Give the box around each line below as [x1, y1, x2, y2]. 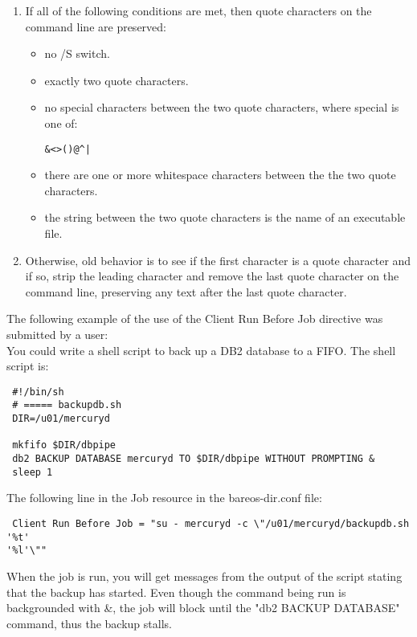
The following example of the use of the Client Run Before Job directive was [6, 310, 383, 327]
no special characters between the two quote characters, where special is [44, 99, 399, 116]
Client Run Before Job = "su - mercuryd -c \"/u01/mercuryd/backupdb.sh [12, 517, 410, 529]
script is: [6, 357, 49, 374]
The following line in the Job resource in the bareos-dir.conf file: [6, 489, 322, 506]
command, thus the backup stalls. [6, 615, 172, 631]
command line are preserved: [25, 18, 166, 35]
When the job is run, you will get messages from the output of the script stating [6, 567, 403, 584]
